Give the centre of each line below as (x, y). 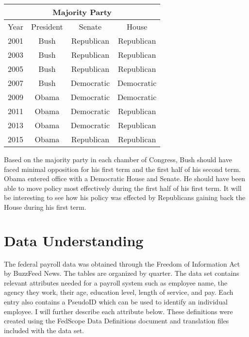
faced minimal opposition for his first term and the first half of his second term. (122, 169)
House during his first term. (45, 207)
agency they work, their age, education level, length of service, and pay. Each (119, 292)
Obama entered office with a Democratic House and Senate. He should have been (124, 178)
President (47, 26)
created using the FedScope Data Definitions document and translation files (116, 321)
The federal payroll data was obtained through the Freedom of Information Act (122, 263)
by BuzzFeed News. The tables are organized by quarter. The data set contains (122, 273)
